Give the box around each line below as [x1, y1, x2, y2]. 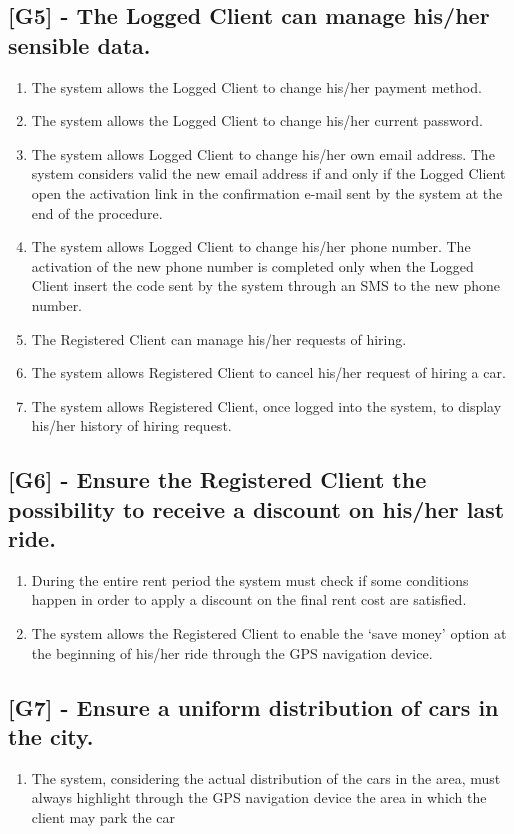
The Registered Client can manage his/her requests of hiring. [31, 328, 407, 349]
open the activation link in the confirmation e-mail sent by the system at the [31, 182, 503, 203]
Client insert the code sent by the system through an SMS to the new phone [31, 275, 500, 296]
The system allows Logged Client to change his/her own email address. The [31, 143, 495, 164]
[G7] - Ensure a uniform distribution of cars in [8, 691, 499, 722]
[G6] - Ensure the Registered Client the [8, 464, 427, 495]
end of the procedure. [31, 202, 163, 223]
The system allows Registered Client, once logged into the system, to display [31, 395, 502, 416]
